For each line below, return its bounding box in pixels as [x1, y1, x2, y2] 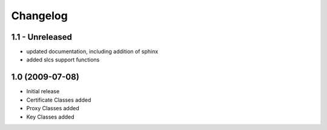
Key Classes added [26, 113, 75, 120]
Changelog [11, 9, 68, 22]
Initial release [26, 88, 60, 95]
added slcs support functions [26, 56, 100, 63]
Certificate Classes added [26, 96, 91, 104]
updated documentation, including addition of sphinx [26, 48, 159, 55]
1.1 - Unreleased [11, 32, 73, 42]
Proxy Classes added [26, 105, 79, 112]
